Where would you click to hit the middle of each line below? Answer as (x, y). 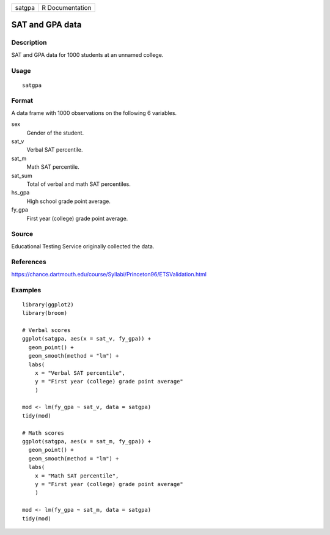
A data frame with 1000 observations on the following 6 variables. (94, 113)
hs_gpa (20, 193)
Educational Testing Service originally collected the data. (83, 246)
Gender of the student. (55, 133)
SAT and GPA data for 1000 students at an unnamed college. (87, 54)
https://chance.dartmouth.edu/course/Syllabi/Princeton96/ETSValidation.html (109, 274)
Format (22, 101)
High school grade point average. (69, 201)
